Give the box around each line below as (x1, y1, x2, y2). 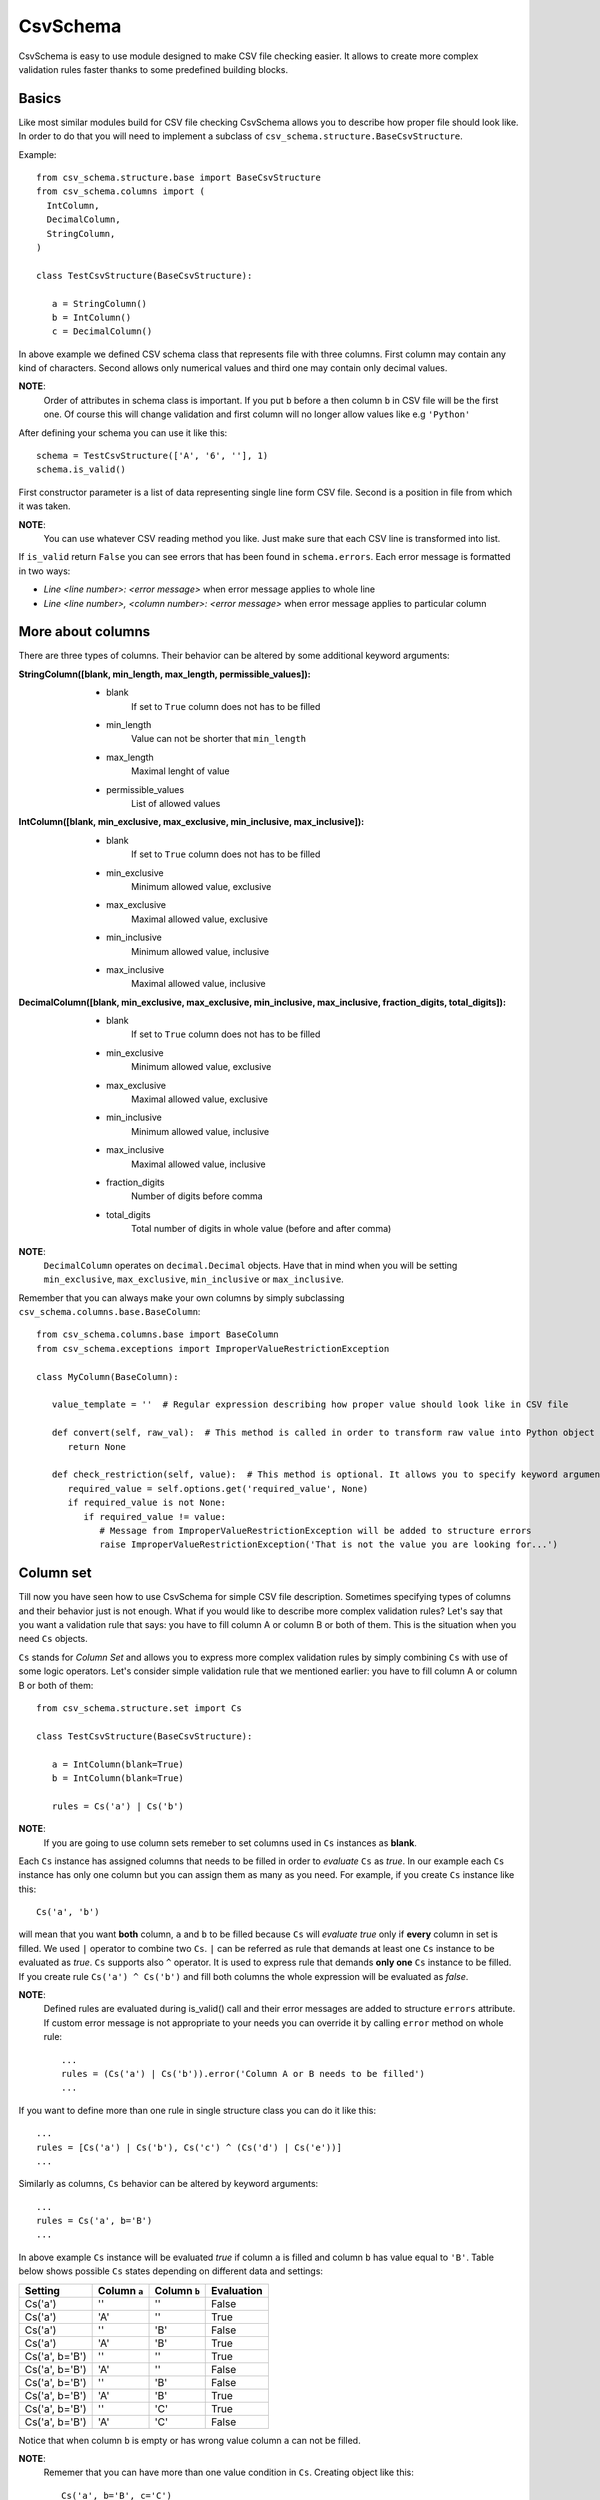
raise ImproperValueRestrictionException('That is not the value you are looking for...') (99, 1539, 559, 1550)
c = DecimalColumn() (51, 326, 153, 337)
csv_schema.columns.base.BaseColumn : (18, 1306, 201, 1318)
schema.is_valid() (36, 464, 127, 475)
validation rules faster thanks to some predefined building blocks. (18, 63, 289, 75)
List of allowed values (131, 797, 221, 809)
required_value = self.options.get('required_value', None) (67, 1483, 369, 1494)
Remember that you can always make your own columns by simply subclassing (18, 1291, 345, 1304)
